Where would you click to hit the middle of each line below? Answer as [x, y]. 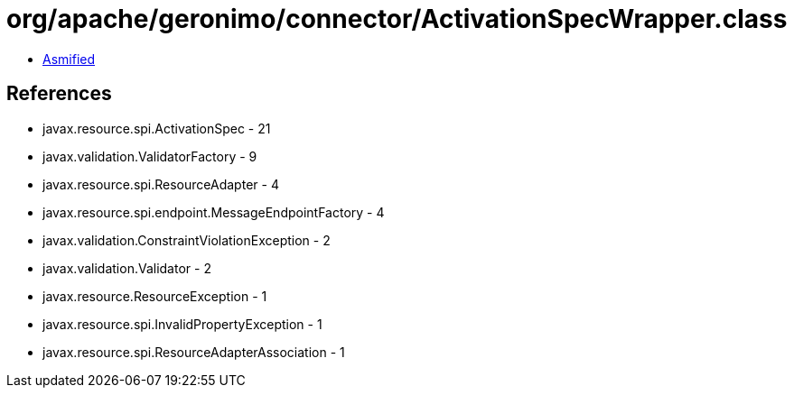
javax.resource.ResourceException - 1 [155, 296]
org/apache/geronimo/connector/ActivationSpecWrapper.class [397, 19]
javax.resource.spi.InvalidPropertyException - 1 [182, 324]
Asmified [69, 59]
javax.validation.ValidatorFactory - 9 [150, 156]
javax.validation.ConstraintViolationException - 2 [187, 240]
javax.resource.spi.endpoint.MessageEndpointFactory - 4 [214, 212]
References [59, 94]
